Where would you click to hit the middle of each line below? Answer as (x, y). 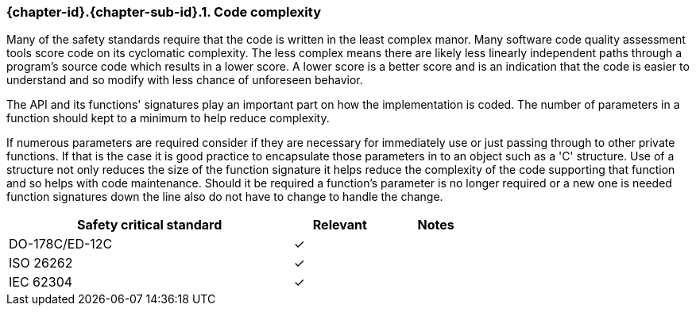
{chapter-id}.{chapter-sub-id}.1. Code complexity (164, 12)
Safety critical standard (150, 225)
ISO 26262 (41, 263)
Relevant (340, 225)
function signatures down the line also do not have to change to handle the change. (225, 197)
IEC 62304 (41, 282)
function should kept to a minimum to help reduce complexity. (168, 118)
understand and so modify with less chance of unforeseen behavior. (185, 80)
